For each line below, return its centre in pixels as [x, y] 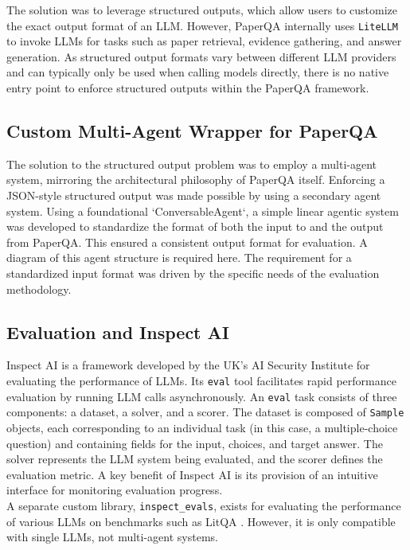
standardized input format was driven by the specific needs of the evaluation [193, 273]
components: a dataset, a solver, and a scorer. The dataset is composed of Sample [205, 412]
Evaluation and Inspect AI [118, 332]
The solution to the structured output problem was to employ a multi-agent [192, 164]
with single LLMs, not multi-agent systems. [112, 537]
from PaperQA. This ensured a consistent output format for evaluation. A [187, 242]
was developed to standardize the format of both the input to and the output [195, 226]
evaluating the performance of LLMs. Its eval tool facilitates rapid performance [201, 380]
